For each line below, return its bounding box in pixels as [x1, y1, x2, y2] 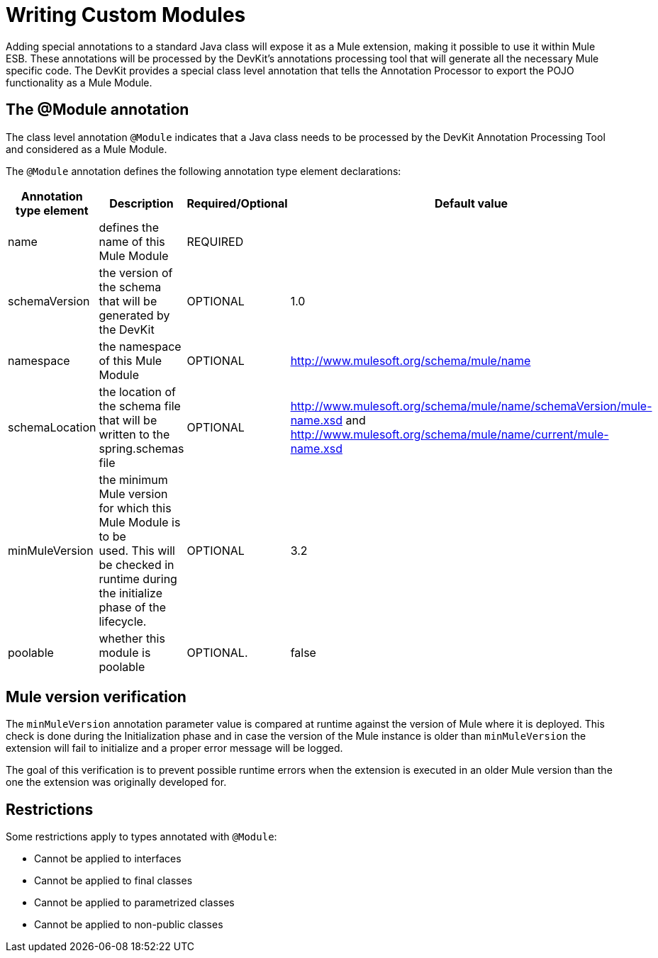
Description [109, 196, 174, 210]
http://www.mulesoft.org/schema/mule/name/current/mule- [290, 427, 609, 441]
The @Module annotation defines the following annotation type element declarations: [6, 164, 401, 177]
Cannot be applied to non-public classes [34, 918, 223, 931]
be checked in [99, 557, 174, 572]
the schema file [99, 398, 181, 413]
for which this [99, 500, 172, 515]
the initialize [99, 585, 162, 600]
